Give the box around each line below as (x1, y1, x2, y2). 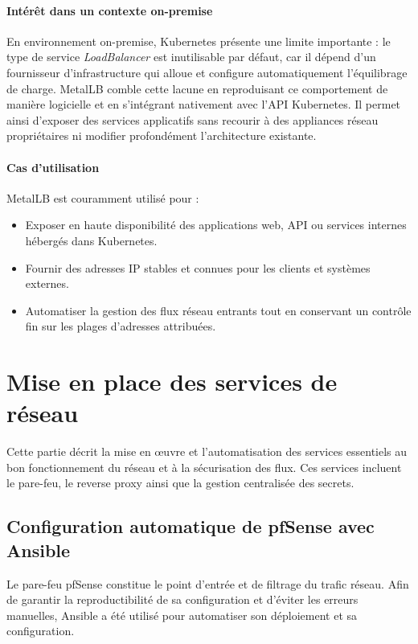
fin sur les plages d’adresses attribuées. (25, 318, 216, 334)
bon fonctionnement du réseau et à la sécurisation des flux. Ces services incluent (6, 458, 402, 475)
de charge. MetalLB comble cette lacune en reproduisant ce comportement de (6, 80, 388, 96)
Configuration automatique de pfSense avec (6, 514, 375, 539)
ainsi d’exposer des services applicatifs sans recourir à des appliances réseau (6, 111, 379, 128)
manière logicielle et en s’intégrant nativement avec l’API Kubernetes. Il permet (6, 96, 401, 113)
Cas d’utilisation (6, 158, 100, 175)
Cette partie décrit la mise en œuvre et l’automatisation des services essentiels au (6, 443, 408, 460)
